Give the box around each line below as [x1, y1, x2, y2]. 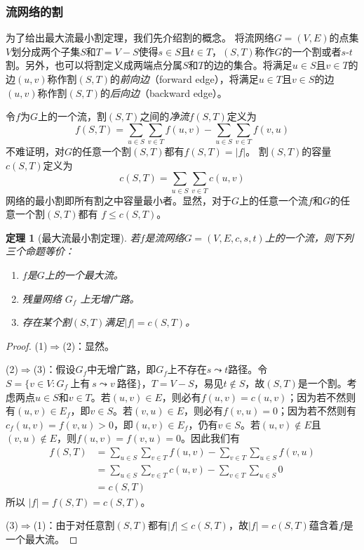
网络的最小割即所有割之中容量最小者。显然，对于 [6, 192, 231, 207]
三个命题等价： [6, 244, 74, 258]
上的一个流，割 [37, 109, 107, 124]
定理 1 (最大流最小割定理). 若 [6, 230, 140, 244]
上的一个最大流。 [44, 268, 123, 282]
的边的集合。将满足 [203, 58, 292, 72]
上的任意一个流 [239, 192, 309, 207]
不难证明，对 [6, 144, 65, 159]
